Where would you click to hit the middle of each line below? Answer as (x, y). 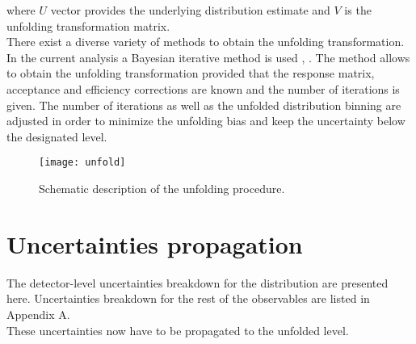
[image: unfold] (82, 163)
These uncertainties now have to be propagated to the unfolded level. (178, 330)
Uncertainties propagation (155, 243)
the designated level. (57, 136)
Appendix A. (38, 314)
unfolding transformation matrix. (88, 25)
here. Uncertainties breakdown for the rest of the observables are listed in (188, 298)
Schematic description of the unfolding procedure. (162, 188)
